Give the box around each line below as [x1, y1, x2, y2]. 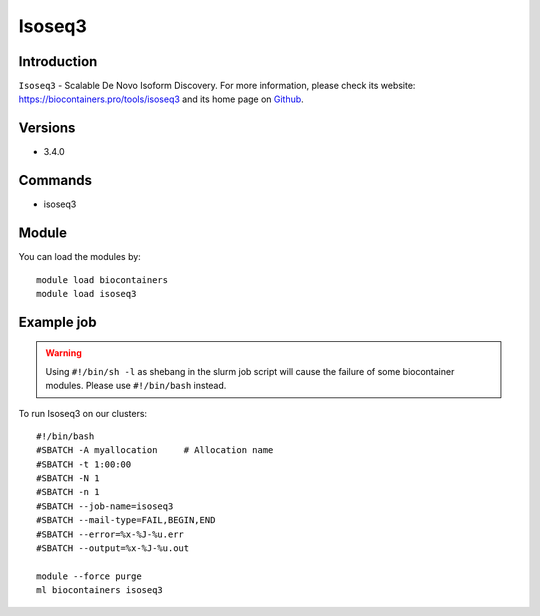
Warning [45, 347, 82, 359]
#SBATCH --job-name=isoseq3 [36, 500, 174, 512]
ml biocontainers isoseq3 [36, 585, 164, 596]
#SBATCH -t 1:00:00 [36, 458, 132, 470]
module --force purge [36, 570, 142, 582]
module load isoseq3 [36, 288, 137, 299]
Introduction [18, 53, 98, 70]
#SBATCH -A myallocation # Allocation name [36, 445, 274, 456]
